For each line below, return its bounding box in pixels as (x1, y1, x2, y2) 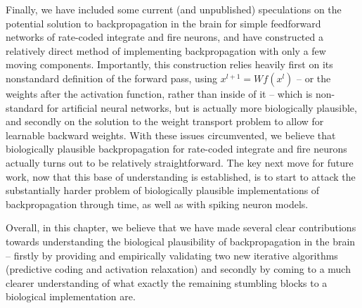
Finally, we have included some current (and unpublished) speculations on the (6, 2, 342, 16)
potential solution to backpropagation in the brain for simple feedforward (6, 15, 321, 30)
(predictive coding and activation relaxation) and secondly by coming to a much (6, 262, 351, 276)
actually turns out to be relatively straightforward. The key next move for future (6, 155, 354, 169)
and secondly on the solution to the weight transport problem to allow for (6, 114, 324, 129)
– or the (297, 70, 331, 85)
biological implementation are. (6, 289, 136, 304)
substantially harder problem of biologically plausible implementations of (6, 183, 320, 198)
